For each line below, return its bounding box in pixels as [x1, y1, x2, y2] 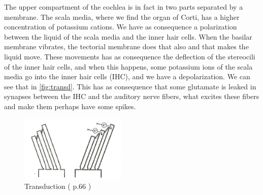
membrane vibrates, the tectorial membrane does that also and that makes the [4, 41, 249, 52]
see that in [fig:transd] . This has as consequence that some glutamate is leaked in [4, 81, 256, 91]
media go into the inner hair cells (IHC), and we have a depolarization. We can [4, 71, 250, 82]
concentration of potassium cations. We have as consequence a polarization [4, 21, 237, 32]
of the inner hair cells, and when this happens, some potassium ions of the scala [4, 61, 253, 72]
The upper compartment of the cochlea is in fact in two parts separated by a [4, 2, 243, 12]
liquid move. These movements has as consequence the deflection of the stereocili [4, 51, 255, 61]
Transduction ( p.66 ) [24, 181, 91, 191]
